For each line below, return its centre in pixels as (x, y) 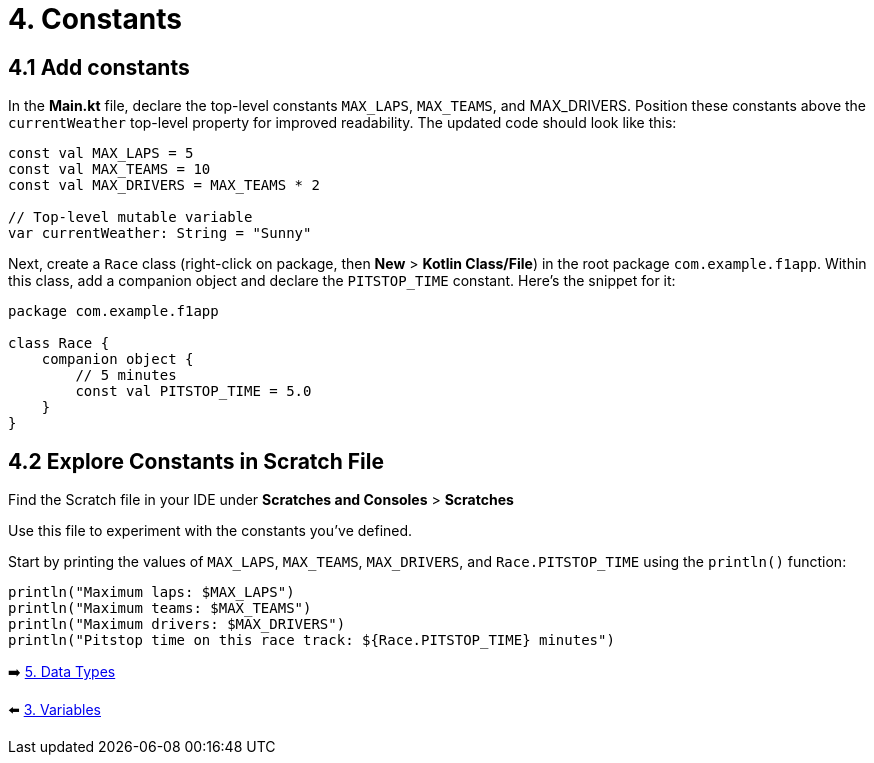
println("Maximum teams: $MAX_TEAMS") (160, 608)
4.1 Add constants (99, 67)
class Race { (59, 343)
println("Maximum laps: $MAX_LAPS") (151, 592)
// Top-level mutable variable (130, 217)
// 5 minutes (126, 375)
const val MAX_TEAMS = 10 (109, 169)
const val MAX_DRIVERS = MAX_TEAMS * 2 (164, 185)
